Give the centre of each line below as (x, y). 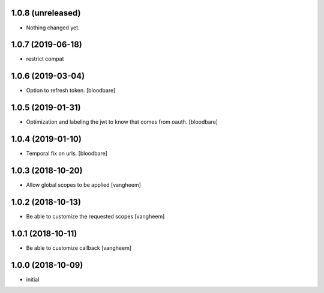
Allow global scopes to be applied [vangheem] (83, 185)
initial (33, 279)
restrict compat (45, 59)
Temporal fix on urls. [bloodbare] (67, 154)
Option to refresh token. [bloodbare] (71, 91)
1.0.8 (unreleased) (46, 13)
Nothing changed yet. (53, 28)
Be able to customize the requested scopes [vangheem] (95, 216)
